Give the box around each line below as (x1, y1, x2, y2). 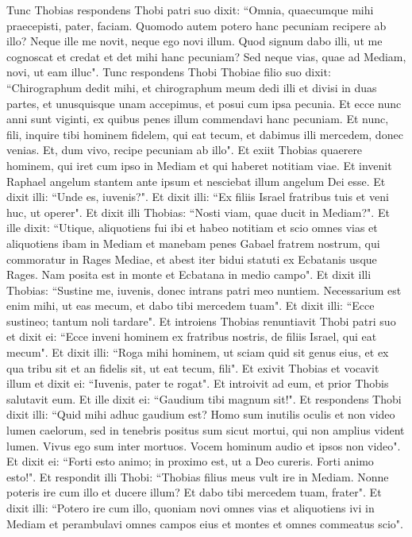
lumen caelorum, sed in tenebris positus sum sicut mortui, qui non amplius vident (6, 422, 405, 438)
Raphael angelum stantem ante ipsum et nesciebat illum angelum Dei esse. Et (6, 172, 386, 189)
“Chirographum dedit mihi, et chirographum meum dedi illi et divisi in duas (6, 79, 377, 95)
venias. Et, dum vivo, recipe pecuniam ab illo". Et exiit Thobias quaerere (6, 141, 363, 158)
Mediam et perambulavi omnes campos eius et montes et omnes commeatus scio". (6, 515, 403, 531)
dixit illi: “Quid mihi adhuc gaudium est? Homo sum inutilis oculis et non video (6, 406, 395, 423)
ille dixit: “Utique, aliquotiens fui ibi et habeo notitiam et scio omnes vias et (6, 219, 378, 236)
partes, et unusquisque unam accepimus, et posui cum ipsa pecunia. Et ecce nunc (6, 95, 402, 111)
